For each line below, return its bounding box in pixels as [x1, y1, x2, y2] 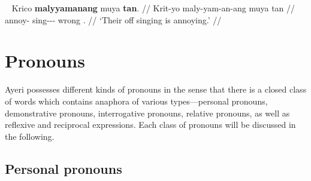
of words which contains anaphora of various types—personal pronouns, [5, 94, 268, 107]
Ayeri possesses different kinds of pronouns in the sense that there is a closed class [5, 83, 307, 96]
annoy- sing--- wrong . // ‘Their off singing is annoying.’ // [5, 13, 222, 26]
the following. [5, 130, 55, 142]
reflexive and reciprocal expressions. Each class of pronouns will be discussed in [5, 118, 296, 131]
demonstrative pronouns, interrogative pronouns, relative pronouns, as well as [5, 106, 290, 119]
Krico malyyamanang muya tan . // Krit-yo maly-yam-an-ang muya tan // [11, 2, 295, 14]
